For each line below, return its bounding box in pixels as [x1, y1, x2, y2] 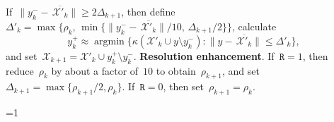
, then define [121, 4, 175, 18]
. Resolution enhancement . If [133, 48, 275, 63]
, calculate [231, 18, 277, 33]
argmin [94, 36, 125, 47]
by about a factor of [51, 63, 139, 78]
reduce [6, 63, 34, 78]
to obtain [156, 63, 196, 78]
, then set [163, 79, 205, 94]
